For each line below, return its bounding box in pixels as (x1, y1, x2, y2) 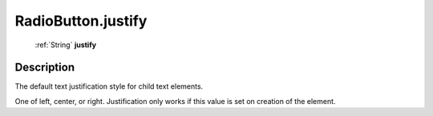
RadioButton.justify (14, 12, 148, 30)
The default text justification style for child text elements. (14, 82, 204, 91)
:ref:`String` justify (34, 40, 96, 50)
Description (14, 61, 75, 74)
